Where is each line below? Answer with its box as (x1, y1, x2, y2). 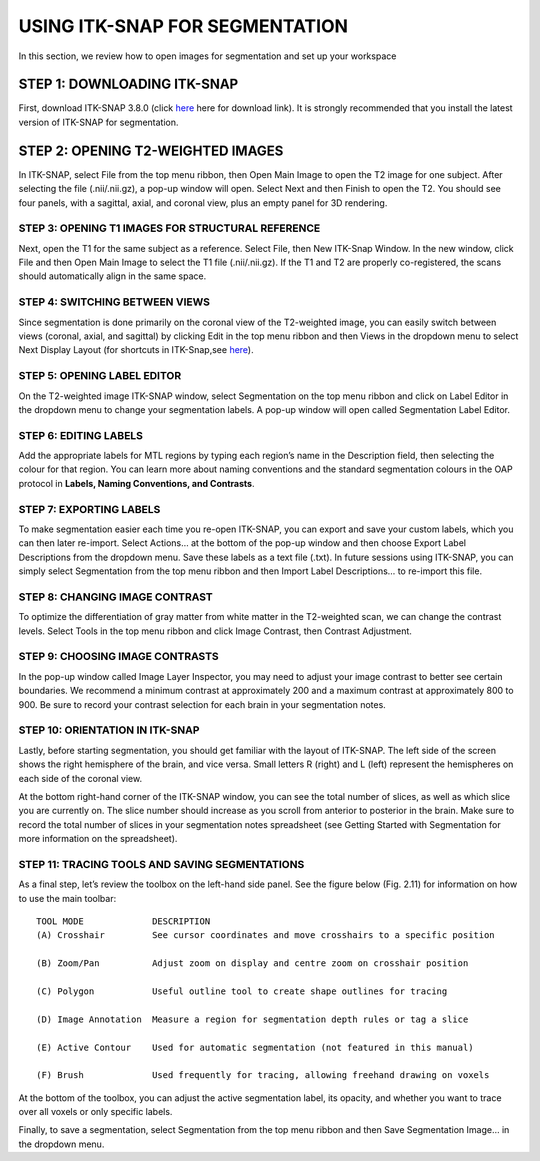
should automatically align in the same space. (18, 270, 207, 282)
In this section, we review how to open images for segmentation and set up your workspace (18, 50, 397, 62)
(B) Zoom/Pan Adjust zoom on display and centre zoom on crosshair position (36, 958, 469, 969)
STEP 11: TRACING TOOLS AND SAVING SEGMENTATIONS (18, 857, 305, 871)
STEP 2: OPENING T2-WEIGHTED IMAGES (18, 142, 284, 159)
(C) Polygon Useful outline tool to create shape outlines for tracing (36, 985, 448, 997)
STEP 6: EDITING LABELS (18, 428, 144, 442)
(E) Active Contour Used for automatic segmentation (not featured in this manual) (36, 1041, 474, 1053)
